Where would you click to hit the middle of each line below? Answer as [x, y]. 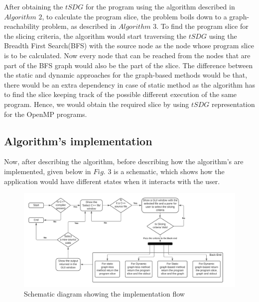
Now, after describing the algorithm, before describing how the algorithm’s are [124, 161]
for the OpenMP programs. [46, 114]
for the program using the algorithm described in [160, 6]
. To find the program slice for [202, 26]
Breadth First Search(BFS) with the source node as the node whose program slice [129, 46]
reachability [22, 26]
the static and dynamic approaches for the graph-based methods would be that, [126, 75]
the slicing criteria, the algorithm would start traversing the [95, 36]
